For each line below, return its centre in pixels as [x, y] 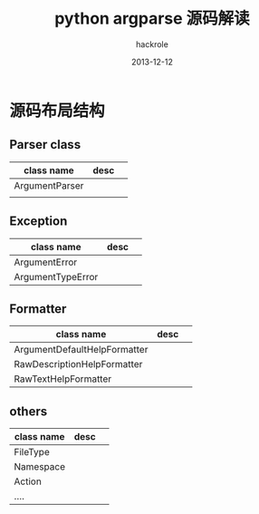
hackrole [152, 44]
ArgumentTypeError [56, 276]
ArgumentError [46, 262]
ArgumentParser [49, 185]
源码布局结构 [58, 111]
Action [28, 481]
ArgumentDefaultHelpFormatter [81, 350]
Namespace [40, 467]
